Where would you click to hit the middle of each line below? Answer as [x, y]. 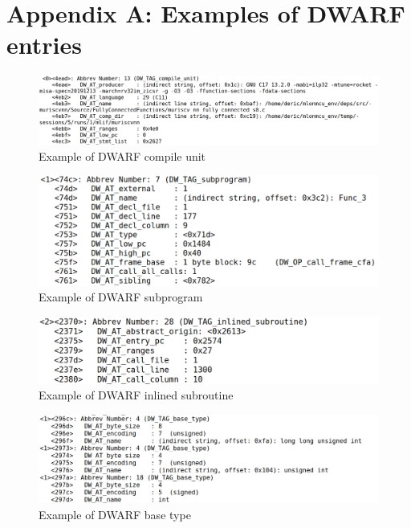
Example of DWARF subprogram [121, 297]
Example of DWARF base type [115, 514]
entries [44, 45]
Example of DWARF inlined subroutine [136, 395]
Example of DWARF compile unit [122, 156]
